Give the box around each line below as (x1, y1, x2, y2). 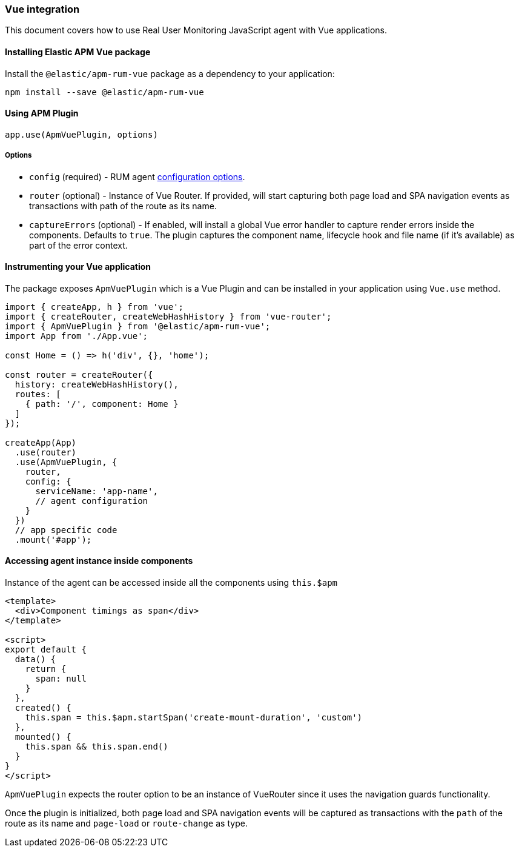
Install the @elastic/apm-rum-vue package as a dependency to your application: (5, 68, 335, 79)
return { (25, 664, 67, 674)
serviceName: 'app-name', (35, 486, 158, 496)
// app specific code (15, 525, 117, 535)
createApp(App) (5, 437, 77, 448)
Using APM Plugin (5, 108, 79, 119)
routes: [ (15, 389, 61, 399)
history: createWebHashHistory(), (15, 379, 179, 389)
